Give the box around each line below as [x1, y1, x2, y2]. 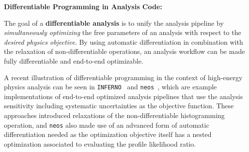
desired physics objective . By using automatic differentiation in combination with [4, 36, 243, 47]
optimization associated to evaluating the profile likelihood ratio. [4, 138, 196, 149]
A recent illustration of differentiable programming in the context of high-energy [4, 72, 243, 82]
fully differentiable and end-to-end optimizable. [4, 55, 143, 66]
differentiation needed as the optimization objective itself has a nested [4, 129, 212, 139]
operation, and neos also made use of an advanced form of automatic [4, 119, 209, 130]
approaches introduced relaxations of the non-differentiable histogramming [4, 110, 225, 120]
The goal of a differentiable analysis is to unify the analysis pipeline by [4, 17, 224, 28]
